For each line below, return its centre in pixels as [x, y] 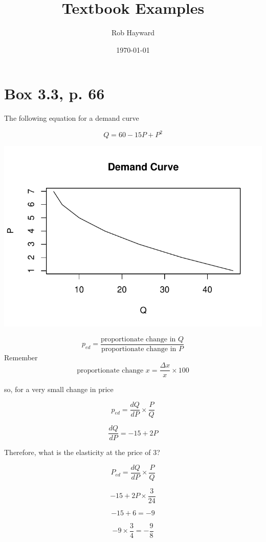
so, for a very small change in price [59, 389]
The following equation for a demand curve [72, 118]
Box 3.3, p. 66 [54, 93]
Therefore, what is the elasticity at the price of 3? [82, 452]
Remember [21, 357]
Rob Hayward [133, 32]
